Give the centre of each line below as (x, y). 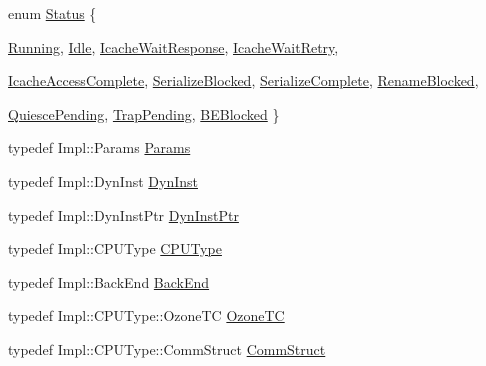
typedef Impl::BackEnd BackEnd (109, 281)
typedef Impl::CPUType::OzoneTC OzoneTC (146, 315)
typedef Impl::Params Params (99, 147)
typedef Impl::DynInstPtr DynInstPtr (123, 214)
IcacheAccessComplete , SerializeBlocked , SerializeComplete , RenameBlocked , (243, 80)
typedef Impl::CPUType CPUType (115, 248)
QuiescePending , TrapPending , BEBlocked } (144, 113)
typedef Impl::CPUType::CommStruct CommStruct (167, 348)
